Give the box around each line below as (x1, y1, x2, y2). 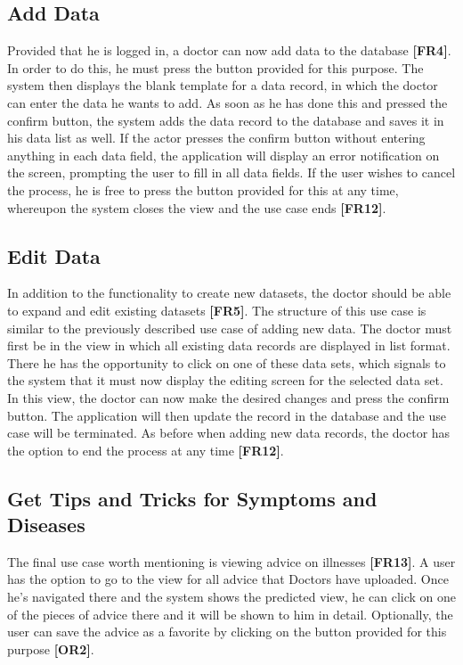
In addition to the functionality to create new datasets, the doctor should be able (7, 283, 451, 302)
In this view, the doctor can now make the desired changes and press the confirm (7, 388, 450, 406)
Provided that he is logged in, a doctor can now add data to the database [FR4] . (7, 41, 451, 60)
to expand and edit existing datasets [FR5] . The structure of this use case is (7, 300, 426, 319)
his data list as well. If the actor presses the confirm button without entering (7, 128, 426, 147)
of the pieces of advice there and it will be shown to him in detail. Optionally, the (7, 604, 453, 623)
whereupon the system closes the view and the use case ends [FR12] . (7, 198, 386, 217)
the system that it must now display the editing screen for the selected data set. (7, 371, 443, 390)
